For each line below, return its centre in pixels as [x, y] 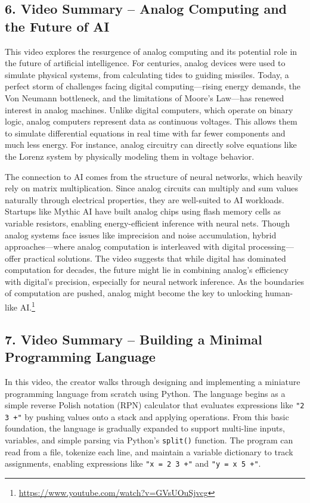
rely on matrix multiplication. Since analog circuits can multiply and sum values [151, 188]
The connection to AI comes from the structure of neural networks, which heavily [154, 176]
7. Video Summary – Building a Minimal [134, 339]
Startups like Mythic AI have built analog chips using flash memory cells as [143, 211]
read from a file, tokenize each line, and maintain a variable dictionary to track [149, 451]
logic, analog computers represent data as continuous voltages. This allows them [151, 121]
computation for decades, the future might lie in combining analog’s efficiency [147, 270]
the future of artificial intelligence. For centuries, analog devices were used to [145, 63]
